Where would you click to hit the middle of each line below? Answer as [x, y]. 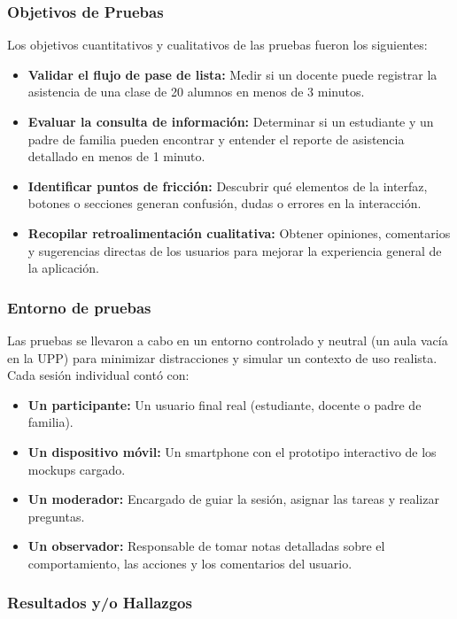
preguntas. [56, 516]
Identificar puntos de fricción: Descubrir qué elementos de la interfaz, [228, 186]
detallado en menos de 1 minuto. [116, 156]
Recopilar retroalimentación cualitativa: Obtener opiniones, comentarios [239, 232]
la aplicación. [63, 268]
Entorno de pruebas [79, 307]
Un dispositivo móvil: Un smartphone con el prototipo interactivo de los [232, 451]
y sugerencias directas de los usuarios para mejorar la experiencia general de [235, 250]
